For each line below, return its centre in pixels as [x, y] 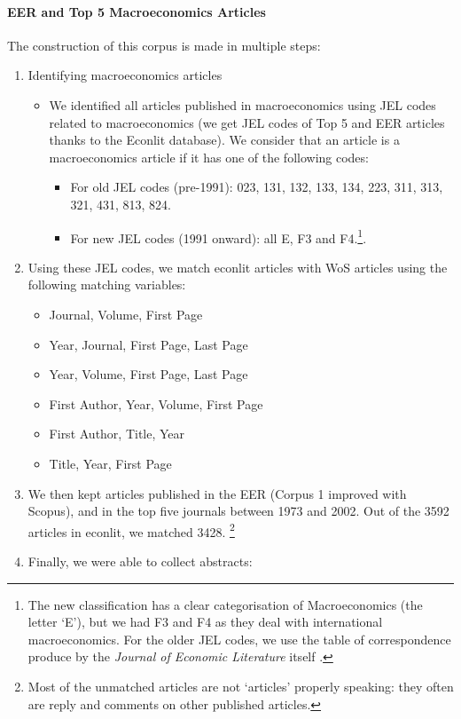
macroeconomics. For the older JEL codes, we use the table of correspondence [239, 639]
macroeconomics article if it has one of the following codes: [209, 157]
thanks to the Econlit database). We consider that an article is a [224, 140]
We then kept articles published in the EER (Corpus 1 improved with [217, 493]
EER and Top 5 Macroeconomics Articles [137, 11]
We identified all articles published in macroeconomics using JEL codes [242, 104]
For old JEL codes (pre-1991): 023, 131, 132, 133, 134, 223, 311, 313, [257, 187]
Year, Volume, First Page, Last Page [148, 374]
